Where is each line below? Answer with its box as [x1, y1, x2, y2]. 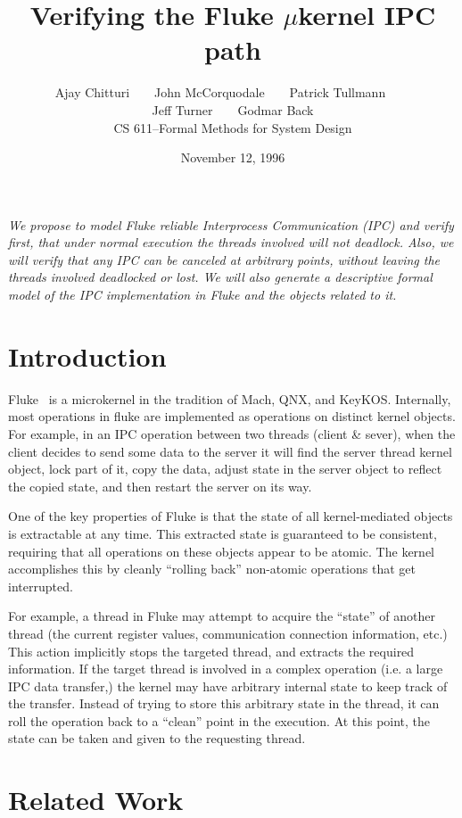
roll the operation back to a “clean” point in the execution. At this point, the [8, 711, 431, 730]
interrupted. [8, 576, 73, 595]
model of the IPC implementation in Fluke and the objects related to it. [8, 285, 397, 304]
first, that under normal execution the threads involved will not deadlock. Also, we [8, 233, 454, 252]
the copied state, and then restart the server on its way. [8, 476, 312, 495]
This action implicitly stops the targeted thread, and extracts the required [8, 641, 415, 660]
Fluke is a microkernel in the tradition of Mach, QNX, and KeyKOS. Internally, [8, 389, 451, 408]
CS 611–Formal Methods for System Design [113, 118, 352, 136]
